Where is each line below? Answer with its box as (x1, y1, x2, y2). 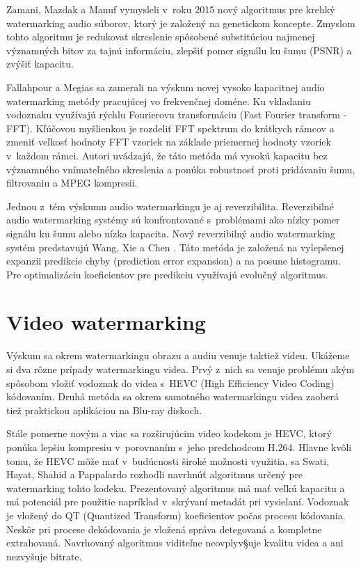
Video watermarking (6, 308, 206, 336)
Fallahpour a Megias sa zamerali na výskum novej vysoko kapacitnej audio (6, 79, 325, 94)
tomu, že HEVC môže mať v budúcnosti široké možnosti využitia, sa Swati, (6, 453, 330, 468)
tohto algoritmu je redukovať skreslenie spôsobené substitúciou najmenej (6, 29, 315, 44)
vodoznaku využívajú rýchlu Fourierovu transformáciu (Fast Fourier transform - (6, 107, 347, 122)
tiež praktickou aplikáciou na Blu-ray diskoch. (6, 402, 202, 417)
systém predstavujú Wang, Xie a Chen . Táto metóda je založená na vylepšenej (6, 239, 344, 254)
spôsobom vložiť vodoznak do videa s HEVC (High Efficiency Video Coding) (6, 375, 335, 390)
